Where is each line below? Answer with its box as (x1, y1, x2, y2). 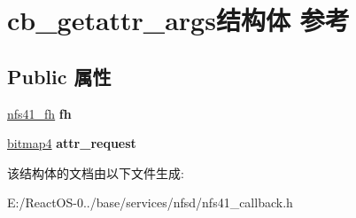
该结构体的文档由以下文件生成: (7, 163, 184, 182)
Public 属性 (7, 62, 112, 90)
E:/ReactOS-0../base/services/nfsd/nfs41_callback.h (7, 193, 293, 212)
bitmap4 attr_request (7, 134, 136, 152)
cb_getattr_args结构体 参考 (7, 2, 350, 38)
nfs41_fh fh (7, 104, 72, 122)
